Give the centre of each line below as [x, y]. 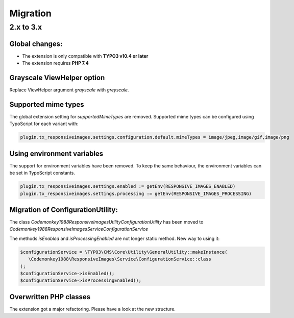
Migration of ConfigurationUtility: [64, 210]
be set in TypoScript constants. [42, 173]
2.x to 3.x [26, 27]
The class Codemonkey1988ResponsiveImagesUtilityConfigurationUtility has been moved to [106, 222]
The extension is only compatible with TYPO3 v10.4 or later [85, 56]
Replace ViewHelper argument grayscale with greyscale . [69, 90]
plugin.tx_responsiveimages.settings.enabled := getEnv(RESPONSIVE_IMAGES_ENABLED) [128, 187]
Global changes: [36, 44]
